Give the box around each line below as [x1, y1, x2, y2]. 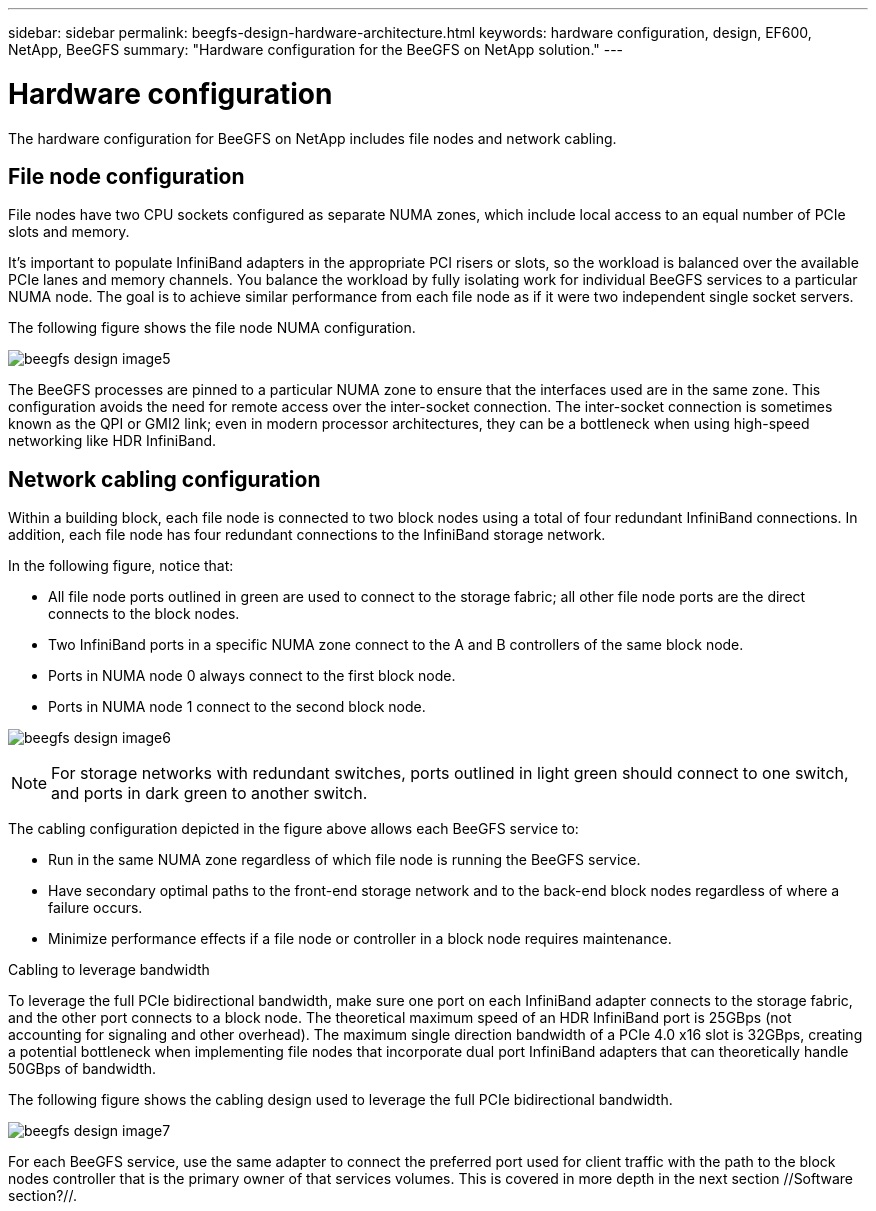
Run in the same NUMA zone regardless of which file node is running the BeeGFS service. [48, 851, 641, 869]
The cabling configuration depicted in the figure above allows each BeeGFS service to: [8, 820, 579, 838]
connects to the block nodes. [48, 605, 240, 623]
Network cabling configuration [8, 466, 321, 492]
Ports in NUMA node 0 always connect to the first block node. [48, 667, 456, 685]
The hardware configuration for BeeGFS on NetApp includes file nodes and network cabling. [8, 129, 617, 147]
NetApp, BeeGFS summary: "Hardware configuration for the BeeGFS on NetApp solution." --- [8, 41, 624, 58]
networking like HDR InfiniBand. [8, 432, 217, 450]
